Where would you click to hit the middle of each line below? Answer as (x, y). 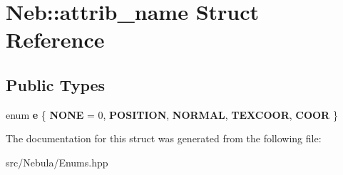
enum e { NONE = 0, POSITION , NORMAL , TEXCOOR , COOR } (172, 114)
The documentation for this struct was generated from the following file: (164, 138)
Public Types (56, 84)
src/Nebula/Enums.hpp (57, 162)
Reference (55, 39)
